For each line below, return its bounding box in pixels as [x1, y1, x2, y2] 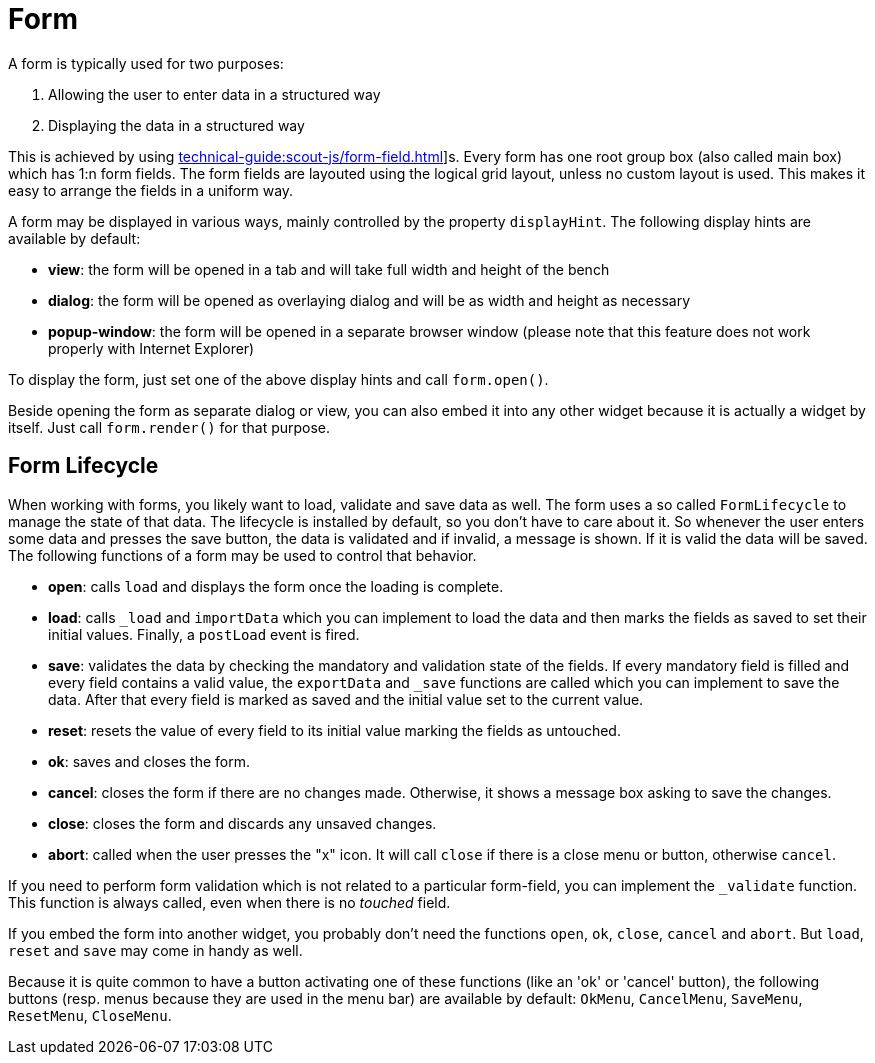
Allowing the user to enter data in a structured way [48, 85, 381, 103]
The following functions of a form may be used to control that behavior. [8, 546, 477, 564]
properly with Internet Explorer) [48, 339, 255, 357]
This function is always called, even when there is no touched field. [8, 893, 451, 911]
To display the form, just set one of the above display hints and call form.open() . [8, 370, 549, 388]
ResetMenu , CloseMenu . [8, 1006, 172, 1024]
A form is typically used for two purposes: [8, 54, 284, 72]
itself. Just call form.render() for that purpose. [8, 418, 331, 436]
